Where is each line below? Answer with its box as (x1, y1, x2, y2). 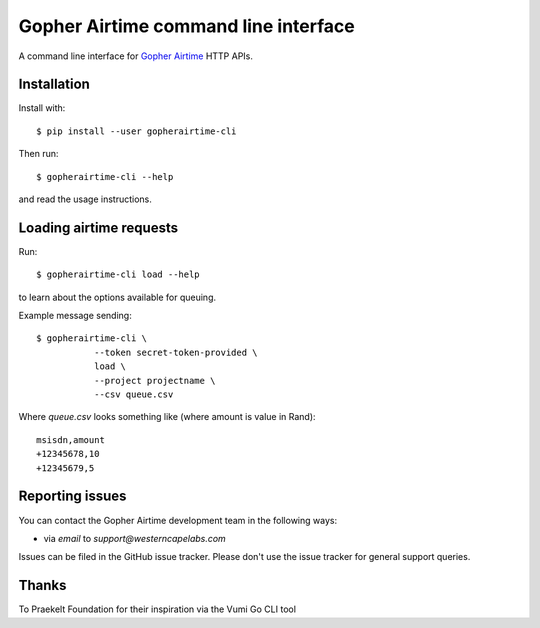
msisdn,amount (36, 434, 105, 445)
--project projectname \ (93, 375, 216, 386)
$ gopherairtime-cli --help (36, 171, 174, 182)
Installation (18, 76, 90, 93)
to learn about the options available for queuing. (18, 291, 217, 303)
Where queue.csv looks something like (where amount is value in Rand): (18, 411, 316, 423)
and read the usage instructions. (18, 193, 152, 205)
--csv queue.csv (93, 389, 174, 400)
